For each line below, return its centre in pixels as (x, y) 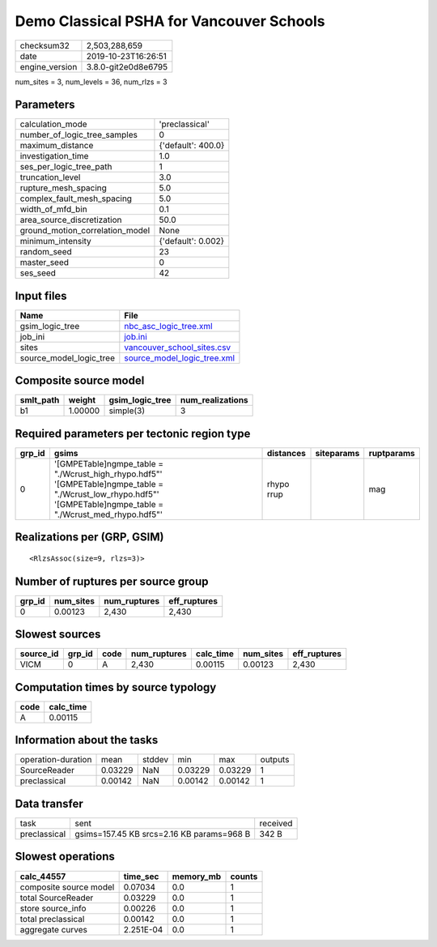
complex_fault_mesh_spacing (76, 198)
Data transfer (49, 803)
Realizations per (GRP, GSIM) (89, 537)
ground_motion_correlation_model (85, 231)
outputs (275, 760)
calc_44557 (43, 877)
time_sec (141, 877)
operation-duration (56, 760)
